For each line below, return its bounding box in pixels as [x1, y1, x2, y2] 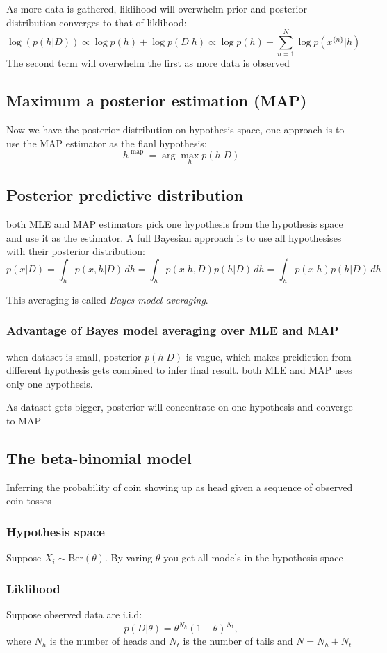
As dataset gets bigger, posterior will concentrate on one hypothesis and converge [6, 399, 353, 414]
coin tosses [6, 493, 51, 508]
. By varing [104, 550, 153, 565]
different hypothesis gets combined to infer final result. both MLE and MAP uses [6, 363, 352, 377]
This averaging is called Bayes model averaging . [6, 292, 208, 306]
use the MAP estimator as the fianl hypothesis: [6, 135, 207, 150]
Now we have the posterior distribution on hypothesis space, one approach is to [6, 122, 345, 137]
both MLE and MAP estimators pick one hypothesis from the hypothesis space [6, 217, 343, 231]
